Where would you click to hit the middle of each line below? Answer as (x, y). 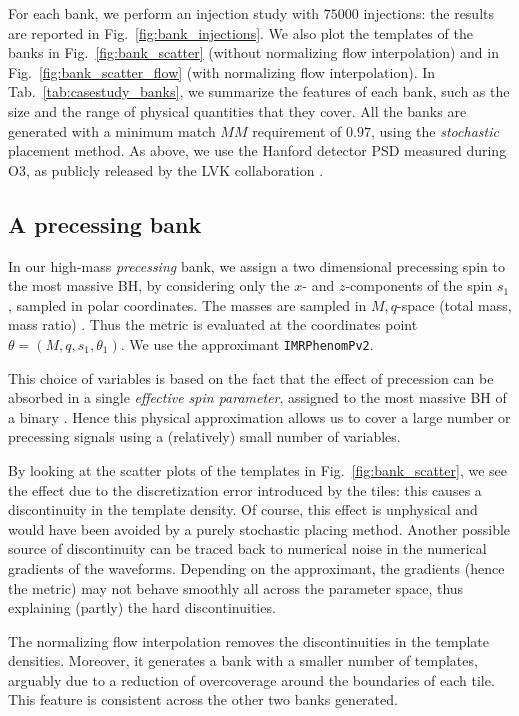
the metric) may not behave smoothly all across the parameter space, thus (236, 587)
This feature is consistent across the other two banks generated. (203, 699)
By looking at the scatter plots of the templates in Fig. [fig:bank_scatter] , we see (258, 469)
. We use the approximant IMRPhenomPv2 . (247, 343)
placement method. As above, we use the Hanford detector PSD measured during (257, 150)
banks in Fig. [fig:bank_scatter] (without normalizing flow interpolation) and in (253, 52)
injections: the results (429, 13)
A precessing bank (105, 223)
